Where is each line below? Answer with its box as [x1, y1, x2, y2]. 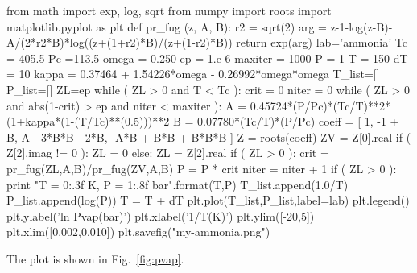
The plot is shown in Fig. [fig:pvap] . [6, 250, 184, 267]
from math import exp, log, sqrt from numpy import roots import [6, 2, 332, 19]
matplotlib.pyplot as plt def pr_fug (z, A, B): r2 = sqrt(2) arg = [6, 18, 327, 35]
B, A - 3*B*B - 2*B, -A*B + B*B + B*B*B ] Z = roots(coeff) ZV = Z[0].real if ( [6, 128, 411, 145]
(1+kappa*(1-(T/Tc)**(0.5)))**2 [6, 113, 170, 130]
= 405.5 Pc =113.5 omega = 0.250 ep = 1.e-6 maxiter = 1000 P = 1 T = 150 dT [6, 49, 408, 66]
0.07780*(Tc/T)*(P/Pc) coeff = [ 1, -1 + [197, 113, 399, 130]
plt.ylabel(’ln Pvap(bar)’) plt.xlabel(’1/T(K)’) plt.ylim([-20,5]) [6, 207, 315, 224]
